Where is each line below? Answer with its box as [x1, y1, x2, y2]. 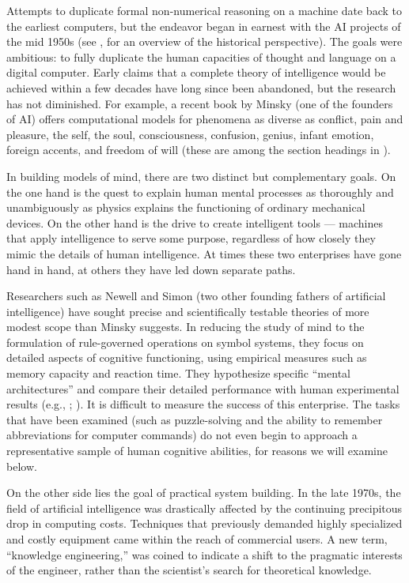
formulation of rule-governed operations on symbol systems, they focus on [6, 333, 364, 350]
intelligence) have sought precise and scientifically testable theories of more [6, 303, 369, 319]
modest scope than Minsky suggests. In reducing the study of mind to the [6, 318, 365, 335]
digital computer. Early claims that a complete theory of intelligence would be [6, 64, 386, 81]
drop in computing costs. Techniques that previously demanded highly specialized [6, 515, 403, 532]
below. [6, 457, 37, 474]
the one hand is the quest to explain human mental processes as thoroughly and [6, 183, 394, 200]
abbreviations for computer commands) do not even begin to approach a [6, 427, 358, 443]
